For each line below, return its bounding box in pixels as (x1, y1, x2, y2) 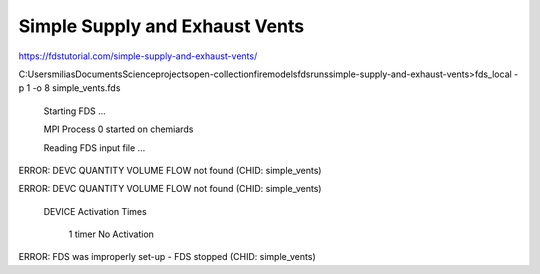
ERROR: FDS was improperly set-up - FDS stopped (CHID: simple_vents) (18, 251, 316, 263)
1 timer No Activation (68, 228, 155, 240)
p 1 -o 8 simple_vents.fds (18, 82, 121, 94)
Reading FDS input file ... (43, 141, 146, 154)
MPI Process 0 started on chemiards (43, 123, 194, 135)
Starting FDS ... (43, 105, 107, 117)
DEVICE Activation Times (43, 205, 147, 217)
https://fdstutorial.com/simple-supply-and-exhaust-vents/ (18, 50, 258, 62)
